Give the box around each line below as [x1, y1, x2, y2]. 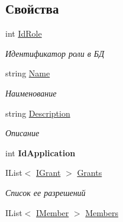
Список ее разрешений [5, 186, 86, 198]
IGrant [36, 166, 61, 179]
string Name [5, 67, 50, 79]
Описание [5, 127, 40, 139]
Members [85, 206, 118, 218]
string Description [5, 107, 70, 119]
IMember [36, 206, 69, 218]
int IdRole [5, 27, 42, 40]
